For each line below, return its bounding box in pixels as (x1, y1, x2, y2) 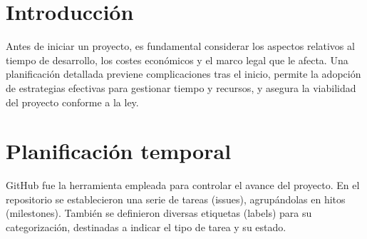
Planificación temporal (6, 136, 232, 166)
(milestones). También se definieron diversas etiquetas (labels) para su (6, 205, 312, 220)
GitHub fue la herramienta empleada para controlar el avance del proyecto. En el (6, 178, 360, 193)
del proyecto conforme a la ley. (6, 94, 139, 109)
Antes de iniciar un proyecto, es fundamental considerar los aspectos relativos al (6, 39, 355, 54)
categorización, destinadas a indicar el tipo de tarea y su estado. (6, 220, 286, 234)
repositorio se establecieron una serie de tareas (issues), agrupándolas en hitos (6, 191, 346, 206)
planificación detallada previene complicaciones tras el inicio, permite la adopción (6, 66, 361, 81)
